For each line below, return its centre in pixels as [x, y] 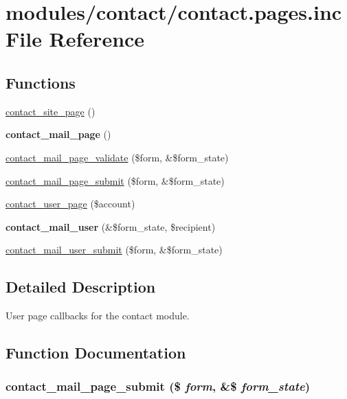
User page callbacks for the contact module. [98, 316]
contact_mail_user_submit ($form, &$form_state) [114, 250]
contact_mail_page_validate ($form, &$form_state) [117, 157]
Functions [41, 82]
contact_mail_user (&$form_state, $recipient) [111, 226]
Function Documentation [96, 353]
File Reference [75, 39]
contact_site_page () [51, 111]
